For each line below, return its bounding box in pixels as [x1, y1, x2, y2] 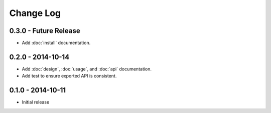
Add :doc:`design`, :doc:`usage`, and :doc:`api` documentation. [22, 65, 152, 72]
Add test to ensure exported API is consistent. [22, 73, 117, 79]
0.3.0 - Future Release [9, 26, 80, 35]
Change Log [9, 7, 61, 18]
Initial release [22, 99, 50, 105]
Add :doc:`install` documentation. [22, 40, 91, 46]
